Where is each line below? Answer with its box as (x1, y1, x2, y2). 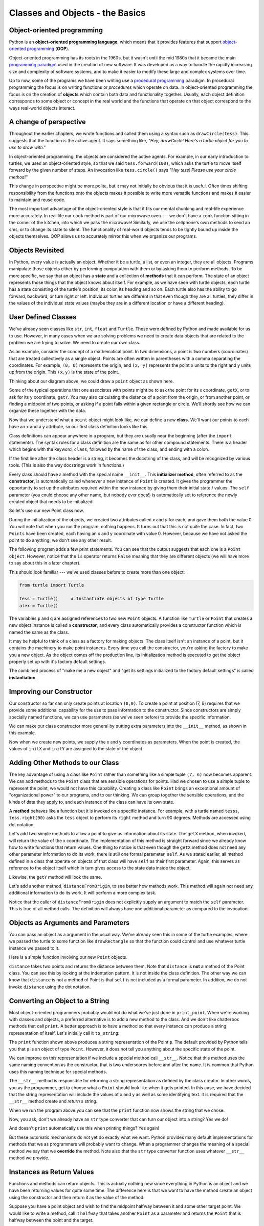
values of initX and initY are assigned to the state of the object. (9, 746, 144, 752)
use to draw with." (9, 145, 46, 151)
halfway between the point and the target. (9, 1217, 94, 1223)
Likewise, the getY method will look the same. (9, 874, 102, 880)
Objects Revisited (9, 246, 64, 255)
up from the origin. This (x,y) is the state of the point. (9, 369, 119, 375)
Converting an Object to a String (9, 996, 110, 1005)
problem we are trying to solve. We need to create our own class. (9, 339, 141, 345)
